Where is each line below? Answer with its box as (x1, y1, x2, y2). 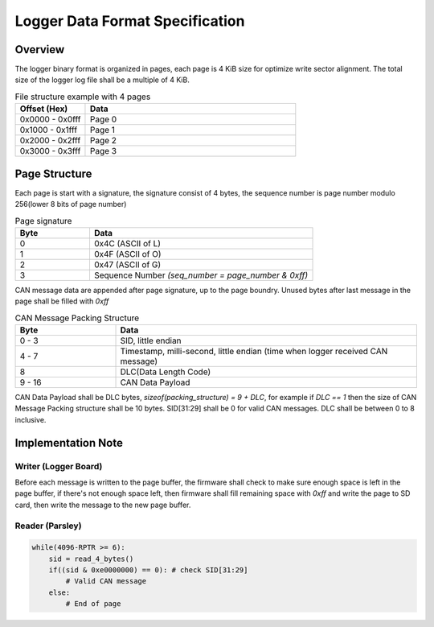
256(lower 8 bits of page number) (14, 200, 127, 209)
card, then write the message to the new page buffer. (14, 500, 191, 509)
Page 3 (89, 146, 117, 157)
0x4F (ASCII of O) (93, 248, 162, 259)
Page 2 (89, 135, 117, 146)
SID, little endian (120, 335, 182, 346)
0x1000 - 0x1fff (19, 125, 78, 136)
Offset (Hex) (19, 103, 68, 114)
